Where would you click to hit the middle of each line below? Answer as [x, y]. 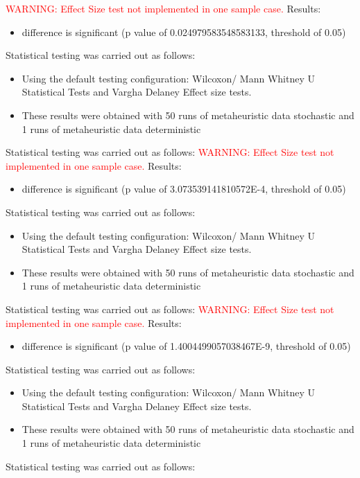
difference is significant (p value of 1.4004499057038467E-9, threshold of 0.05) [186, 346]
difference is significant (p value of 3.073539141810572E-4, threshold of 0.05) [184, 189]
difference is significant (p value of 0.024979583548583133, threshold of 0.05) [184, 32]
